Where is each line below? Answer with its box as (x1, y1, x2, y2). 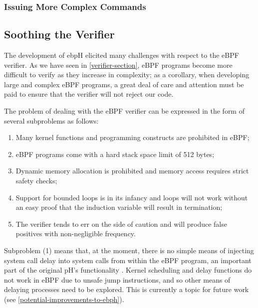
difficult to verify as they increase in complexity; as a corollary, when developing (4, 69, 250, 80)
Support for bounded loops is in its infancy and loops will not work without (15, 192, 248, 202)
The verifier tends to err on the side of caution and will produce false (15, 218, 227, 229)
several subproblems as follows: (4, 115, 99, 126)
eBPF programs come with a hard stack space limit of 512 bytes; (15, 149, 215, 159)
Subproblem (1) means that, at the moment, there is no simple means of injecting (4, 245, 254, 255)
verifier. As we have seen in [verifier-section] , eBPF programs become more (4, 59, 233, 70)
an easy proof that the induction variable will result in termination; (15, 202, 223, 212)
